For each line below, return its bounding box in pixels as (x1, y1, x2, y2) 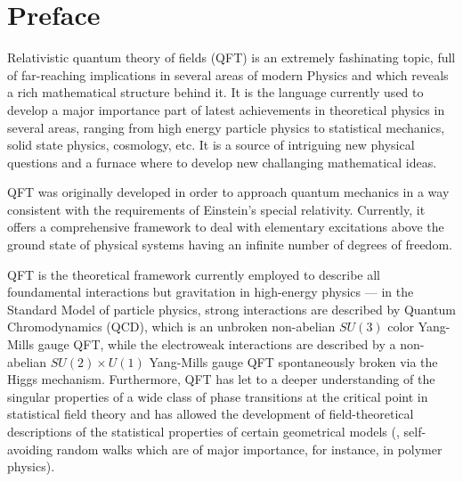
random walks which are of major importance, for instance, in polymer (56, 439, 443, 458)
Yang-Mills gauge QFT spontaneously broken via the (149, 352, 438, 371)
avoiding (7, 439, 53, 458)
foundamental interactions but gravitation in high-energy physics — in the (7, 282, 414, 301)
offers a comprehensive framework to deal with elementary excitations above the (7, 217, 444, 236)
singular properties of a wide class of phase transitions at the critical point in (7, 387, 428, 405)
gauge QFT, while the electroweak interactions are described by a (37, 335, 396, 354)
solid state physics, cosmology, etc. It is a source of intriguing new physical (7, 135, 415, 154)
